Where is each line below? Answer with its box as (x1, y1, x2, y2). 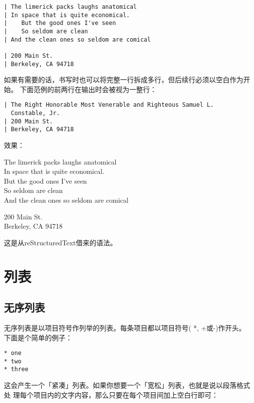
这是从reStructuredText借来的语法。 (4, 237, 117, 247)
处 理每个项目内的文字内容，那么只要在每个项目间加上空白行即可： (4, 389, 218, 400)
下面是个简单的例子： (4, 332, 72, 342)
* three (4, 366, 29, 373)
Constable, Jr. (11, 110, 60, 117)
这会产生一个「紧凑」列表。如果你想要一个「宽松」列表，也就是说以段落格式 (4, 380, 250, 390)
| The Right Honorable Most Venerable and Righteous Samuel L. (4, 101, 214, 109)
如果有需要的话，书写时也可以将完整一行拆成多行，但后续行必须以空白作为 (4, 74, 243, 85)
